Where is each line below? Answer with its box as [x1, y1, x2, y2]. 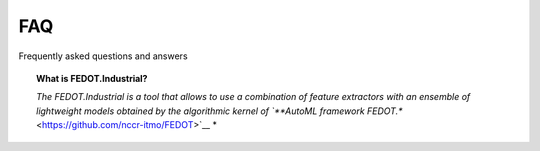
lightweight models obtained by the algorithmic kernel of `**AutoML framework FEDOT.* [36, 105, 403, 117]
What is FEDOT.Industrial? [36, 72, 148, 84]
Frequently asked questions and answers [18, 50, 189, 62]
